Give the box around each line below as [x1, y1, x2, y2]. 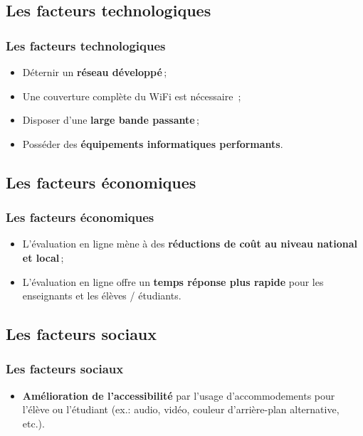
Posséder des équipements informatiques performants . [22, 136, 283, 151]
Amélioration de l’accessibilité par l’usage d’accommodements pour [22, 388, 335, 403]
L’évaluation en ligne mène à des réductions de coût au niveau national [22, 236, 358, 251]
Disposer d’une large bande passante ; [22, 112, 199, 127]
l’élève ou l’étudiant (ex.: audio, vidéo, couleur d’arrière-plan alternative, [22, 402, 340, 417]
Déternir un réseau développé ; [22, 65, 167, 79]
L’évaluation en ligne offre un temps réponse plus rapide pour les [22, 274, 324, 289]
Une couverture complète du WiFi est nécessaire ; [22, 88, 241, 103]
